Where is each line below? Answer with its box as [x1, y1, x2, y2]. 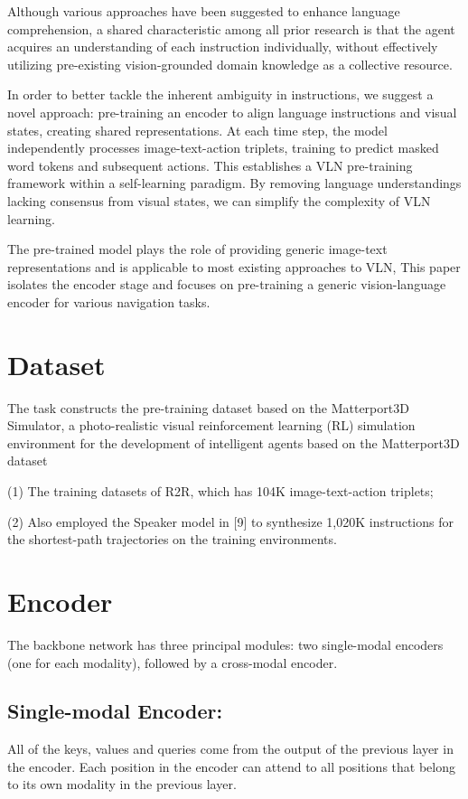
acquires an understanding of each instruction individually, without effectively [7, 37, 438, 56]
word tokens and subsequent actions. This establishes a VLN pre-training [7, 155, 413, 174]
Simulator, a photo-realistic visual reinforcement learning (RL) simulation [7, 416, 416, 435]
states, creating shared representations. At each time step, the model [7, 120, 388, 139]
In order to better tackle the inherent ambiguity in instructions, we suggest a [7, 85, 434, 104]
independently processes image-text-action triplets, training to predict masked [7, 138, 439, 157]
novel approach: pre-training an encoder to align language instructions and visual [7, 102, 457, 121]
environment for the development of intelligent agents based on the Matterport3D [7, 433, 460, 452]
